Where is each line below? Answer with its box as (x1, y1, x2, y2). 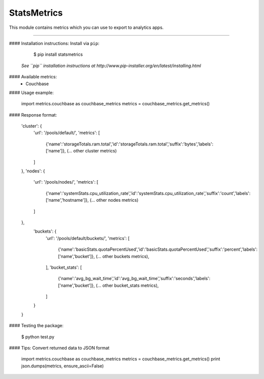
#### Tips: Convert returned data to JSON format (9, 345, 110, 351)
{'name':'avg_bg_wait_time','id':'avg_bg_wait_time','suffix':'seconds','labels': (58, 276, 211, 282)
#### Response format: (9, 112, 57, 118)
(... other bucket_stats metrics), (95, 282, 159, 288)
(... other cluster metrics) (66, 148, 117, 154)
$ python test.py (21, 333, 55, 340)
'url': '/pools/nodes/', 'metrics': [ (33, 179, 99, 185)
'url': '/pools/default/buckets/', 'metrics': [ (45, 235, 130, 241)
